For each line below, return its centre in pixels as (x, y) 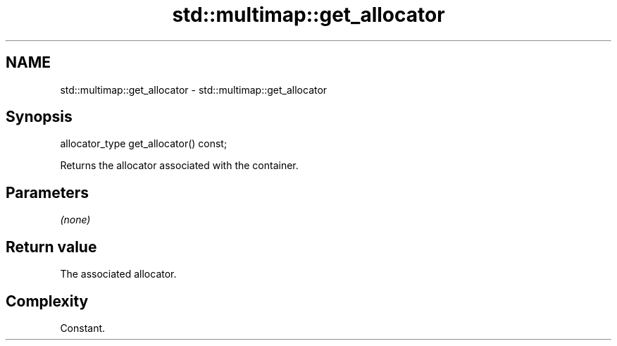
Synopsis (39, 117)
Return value (51, 247)
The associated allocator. (118, 274)
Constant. (83, 328)
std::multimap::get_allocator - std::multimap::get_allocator (194, 89)
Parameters (47, 192)
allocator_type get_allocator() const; (144, 144)
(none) (75, 220)
